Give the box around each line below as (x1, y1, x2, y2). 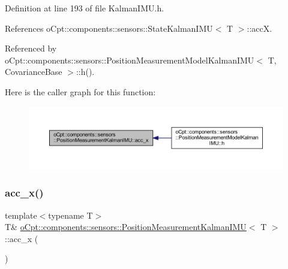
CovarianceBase (5, 65, 62, 78)
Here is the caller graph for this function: (5, 85, 156, 98)
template (5, 208, 37, 221)
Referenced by (5, 42, 57, 55)
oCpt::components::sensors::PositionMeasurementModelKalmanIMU (5, 53, 254, 66)
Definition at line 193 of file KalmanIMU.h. (5, 2, 164, 14)
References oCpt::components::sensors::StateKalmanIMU (5, 22, 213, 34)
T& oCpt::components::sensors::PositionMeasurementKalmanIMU (5, 220, 247, 233)
